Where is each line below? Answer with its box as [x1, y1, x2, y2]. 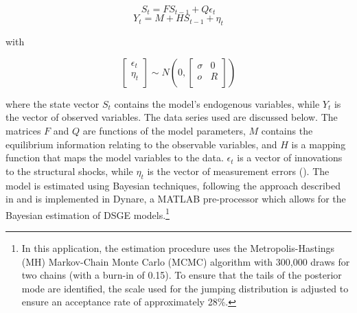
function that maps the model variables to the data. [5, 150, 224, 165]
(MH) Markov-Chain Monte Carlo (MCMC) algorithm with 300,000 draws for [21, 254, 350, 268]
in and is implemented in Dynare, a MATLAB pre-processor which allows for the [5, 192, 346, 206]
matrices [5, 124, 41, 138]
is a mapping [291, 137, 346, 151]
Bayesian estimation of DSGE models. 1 [5, 205, 170, 222]
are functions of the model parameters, [82, 124, 246, 138]
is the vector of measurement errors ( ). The [147, 163, 330, 178]
